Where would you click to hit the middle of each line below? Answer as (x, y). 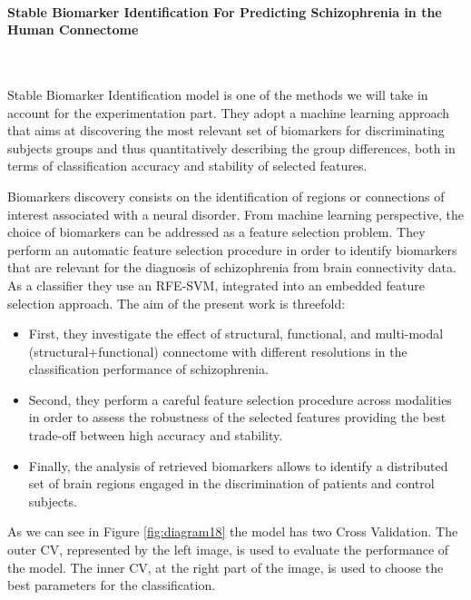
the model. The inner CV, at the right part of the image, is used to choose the (226, 567)
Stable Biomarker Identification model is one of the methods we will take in (218, 94)
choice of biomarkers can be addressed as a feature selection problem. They (216, 232)
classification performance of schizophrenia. (148, 369)
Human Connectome (73, 30)
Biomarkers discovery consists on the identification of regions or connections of (226, 196)
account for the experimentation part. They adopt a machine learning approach (229, 112)
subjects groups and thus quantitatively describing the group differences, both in (231, 148)
